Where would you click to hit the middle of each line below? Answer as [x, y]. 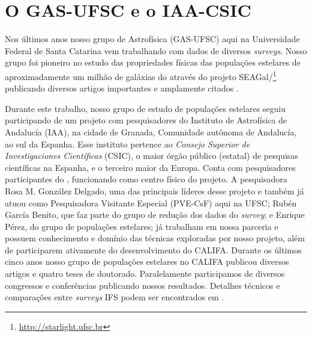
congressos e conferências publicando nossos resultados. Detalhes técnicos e [142, 285]
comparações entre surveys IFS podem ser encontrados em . [115, 297]
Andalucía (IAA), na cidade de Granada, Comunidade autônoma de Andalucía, [151, 131]
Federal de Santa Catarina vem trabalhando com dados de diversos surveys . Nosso [156, 50]
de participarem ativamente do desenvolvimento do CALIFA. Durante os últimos [153, 249]
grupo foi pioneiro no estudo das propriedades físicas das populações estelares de [153, 62]
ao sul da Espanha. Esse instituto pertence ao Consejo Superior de [127, 144]
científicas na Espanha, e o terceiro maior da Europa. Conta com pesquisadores [150, 167]
